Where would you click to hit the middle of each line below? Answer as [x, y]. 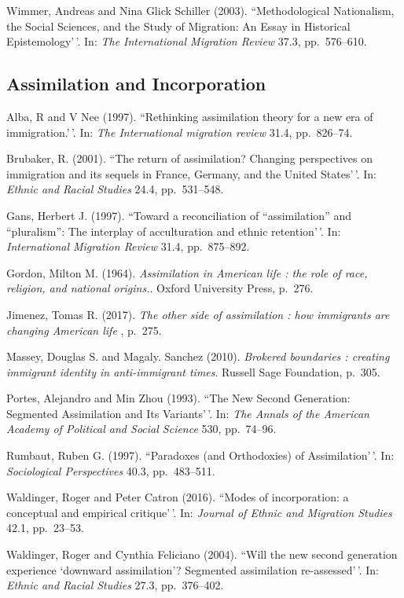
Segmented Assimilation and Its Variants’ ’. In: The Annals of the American [188, 413]
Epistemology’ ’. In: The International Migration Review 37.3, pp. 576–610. [187, 41]
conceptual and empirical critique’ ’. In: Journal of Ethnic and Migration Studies [199, 512]
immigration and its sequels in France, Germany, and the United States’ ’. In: [191, 173]
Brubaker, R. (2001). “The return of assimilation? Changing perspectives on [190, 158]
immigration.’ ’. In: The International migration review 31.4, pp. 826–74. [180, 132]
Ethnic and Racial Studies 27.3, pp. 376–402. [115, 585]
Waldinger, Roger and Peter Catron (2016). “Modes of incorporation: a [178, 497]
